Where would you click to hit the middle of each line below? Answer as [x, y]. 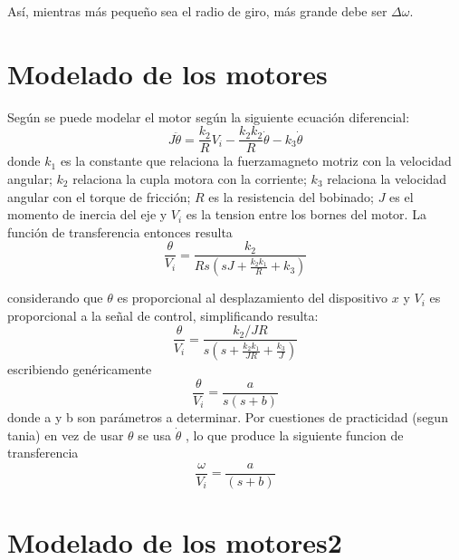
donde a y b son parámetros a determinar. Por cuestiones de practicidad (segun [228, 417]
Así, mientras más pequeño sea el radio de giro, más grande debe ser [197, 11]
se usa [155, 434]
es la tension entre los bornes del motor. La [306, 214]
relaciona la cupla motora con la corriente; [190, 178]
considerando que [55, 298]
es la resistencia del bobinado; [291, 196]
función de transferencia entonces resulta [120, 232]
